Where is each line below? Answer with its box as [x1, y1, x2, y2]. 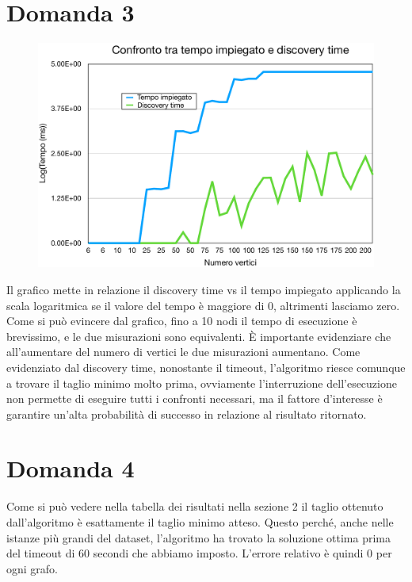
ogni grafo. [6, 560, 59, 576]
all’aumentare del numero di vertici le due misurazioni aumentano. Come [6, 343, 360, 360]
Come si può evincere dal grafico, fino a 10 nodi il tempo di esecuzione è [6, 312, 357, 329]
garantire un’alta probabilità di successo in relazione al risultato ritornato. [6, 405, 367, 422]
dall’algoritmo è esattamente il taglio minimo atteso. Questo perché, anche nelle [6, 514, 394, 530]
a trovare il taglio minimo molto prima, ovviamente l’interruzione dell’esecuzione [6, 374, 397, 391]
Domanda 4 [6, 452, 135, 484]
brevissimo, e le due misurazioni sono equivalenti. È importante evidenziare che [6, 327, 391, 344]
